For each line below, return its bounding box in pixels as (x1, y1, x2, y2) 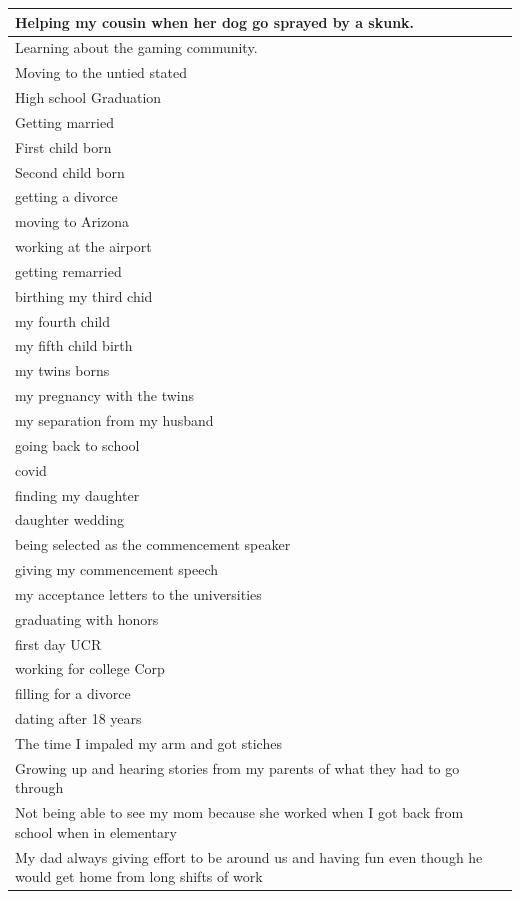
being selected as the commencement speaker (15, 534, 291, 555)
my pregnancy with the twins (15, 385, 195, 406)
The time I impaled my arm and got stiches (15, 732, 282, 753)
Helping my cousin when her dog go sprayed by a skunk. (15, 11, 415, 32)
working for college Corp (15, 658, 165, 679)
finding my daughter (15, 484, 140, 505)
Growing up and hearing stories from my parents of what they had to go (15, 757, 460, 778)
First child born (15, 136, 112, 157)
